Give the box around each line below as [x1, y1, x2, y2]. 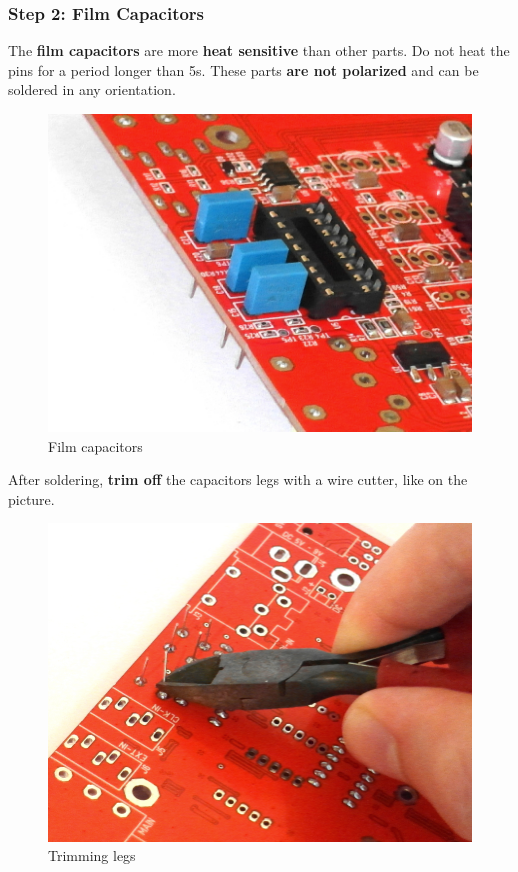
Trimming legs [48, 845, 136, 866]
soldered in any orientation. [8, 79, 176, 100]
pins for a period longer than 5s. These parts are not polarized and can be [8, 59, 479, 80]
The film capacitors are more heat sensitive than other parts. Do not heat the [8, 40, 510, 61]
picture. [8, 488, 55, 509]
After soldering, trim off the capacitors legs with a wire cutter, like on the [8, 469, 468, 490]
